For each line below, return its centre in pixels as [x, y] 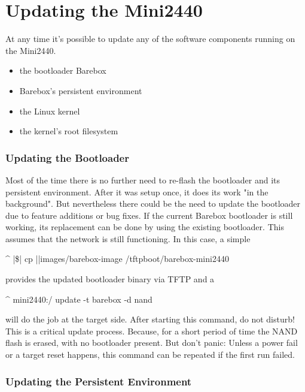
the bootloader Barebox [63, 70]
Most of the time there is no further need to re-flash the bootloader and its [143, 180]
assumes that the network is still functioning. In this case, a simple [128, 238]
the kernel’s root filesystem [69, 131]
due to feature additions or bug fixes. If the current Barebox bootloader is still [149, 215]
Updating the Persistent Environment [99, 381]
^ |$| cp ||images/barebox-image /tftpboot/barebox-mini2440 [117, 259]
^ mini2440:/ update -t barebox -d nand [79, 299]
